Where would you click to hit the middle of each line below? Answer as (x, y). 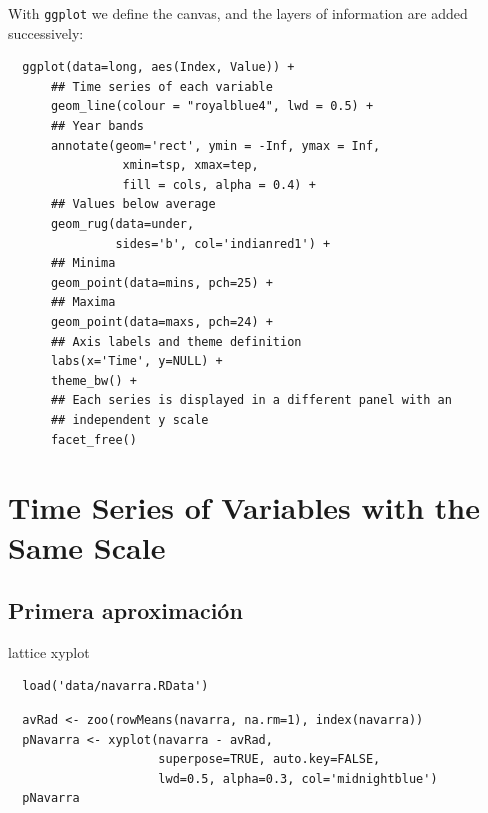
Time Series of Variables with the (244, 507)
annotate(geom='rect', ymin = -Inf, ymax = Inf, (215, 145)
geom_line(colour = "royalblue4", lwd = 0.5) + (212, 106)
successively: (46, 32)
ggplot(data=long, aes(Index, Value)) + (158, 67)
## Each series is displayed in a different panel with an (251, 400)
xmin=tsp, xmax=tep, (190, 165)
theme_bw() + (93, 380)
